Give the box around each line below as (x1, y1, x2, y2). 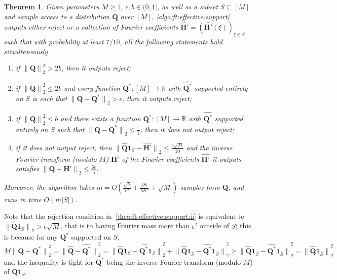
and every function (64, 82, 120, 93)
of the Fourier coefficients (121, 153, 199, 164)
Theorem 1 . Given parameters (4, 1, 99, 11)
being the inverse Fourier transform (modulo (107, 256, 241, 267)
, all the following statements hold (120, 36, 223, 46)
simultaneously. (4, 46, 50, 56)
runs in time (4, 194, 42, 205)
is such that (32, 93, 67, 104)
